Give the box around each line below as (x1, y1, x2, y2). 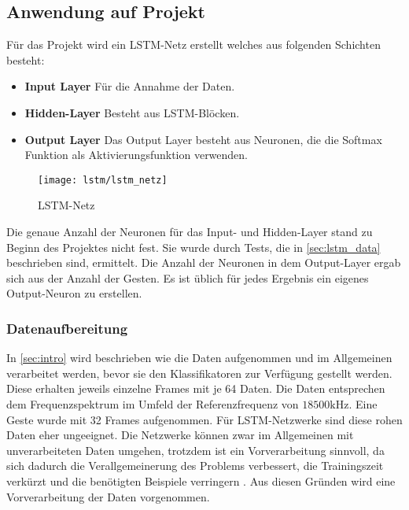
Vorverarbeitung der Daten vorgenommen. (6, 488, 210, 504)
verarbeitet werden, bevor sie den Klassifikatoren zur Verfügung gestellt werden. (6, 364, 392, 381)
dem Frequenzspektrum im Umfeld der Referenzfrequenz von (6, 395, 299, 412)
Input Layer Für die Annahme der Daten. (24, 78, 235, 94)
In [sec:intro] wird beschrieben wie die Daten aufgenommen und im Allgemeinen (6, 349, 392, 366)
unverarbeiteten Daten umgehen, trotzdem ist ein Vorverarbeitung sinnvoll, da (6, 442, 385, 458)
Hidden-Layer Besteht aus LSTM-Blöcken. (24, 104, 240, 120)
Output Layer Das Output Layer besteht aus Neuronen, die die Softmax (24, 131, 382, 147)
